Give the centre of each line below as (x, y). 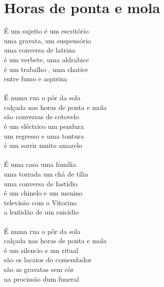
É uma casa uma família (40, 164)
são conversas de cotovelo (42, 117)
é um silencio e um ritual (41, 250)
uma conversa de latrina (40, 50)
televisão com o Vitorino (40, 202)
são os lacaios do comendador (48, 260)
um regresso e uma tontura (44, 135)
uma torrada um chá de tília (46, 174)
